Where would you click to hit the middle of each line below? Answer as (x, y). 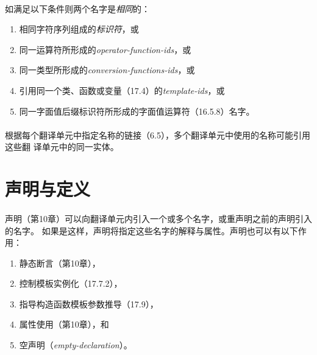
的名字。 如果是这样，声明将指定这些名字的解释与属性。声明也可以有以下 (151, 230)
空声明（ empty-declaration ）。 (76, 345)
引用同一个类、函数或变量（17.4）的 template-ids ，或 (122, 90)
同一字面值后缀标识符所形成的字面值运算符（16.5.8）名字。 (137, 111)
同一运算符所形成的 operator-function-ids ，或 (105, 49)
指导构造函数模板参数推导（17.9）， (89, 303)
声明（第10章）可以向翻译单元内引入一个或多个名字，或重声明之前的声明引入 (158, 218)
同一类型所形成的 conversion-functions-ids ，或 (107, 70)
